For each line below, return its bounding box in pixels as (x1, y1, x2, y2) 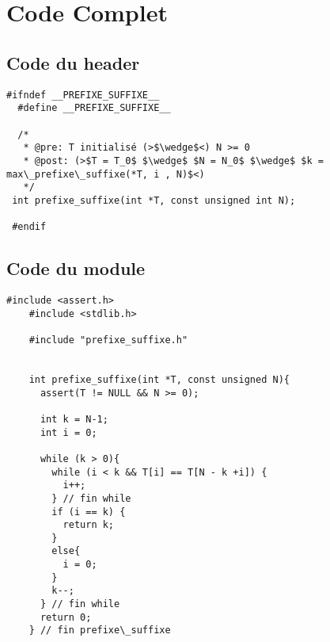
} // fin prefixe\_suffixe (28, 625, 171, 636)
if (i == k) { (51, 506, 126, 518)
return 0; (40, 611, 92, 623)
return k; (63, 519, 115, 531)
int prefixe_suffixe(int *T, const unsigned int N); (12, 194, 296, 206)
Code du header (6, 50, 140, 75)
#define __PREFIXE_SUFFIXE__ (17, 102, 171, 114)
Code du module (6, 256, 146, 281)
